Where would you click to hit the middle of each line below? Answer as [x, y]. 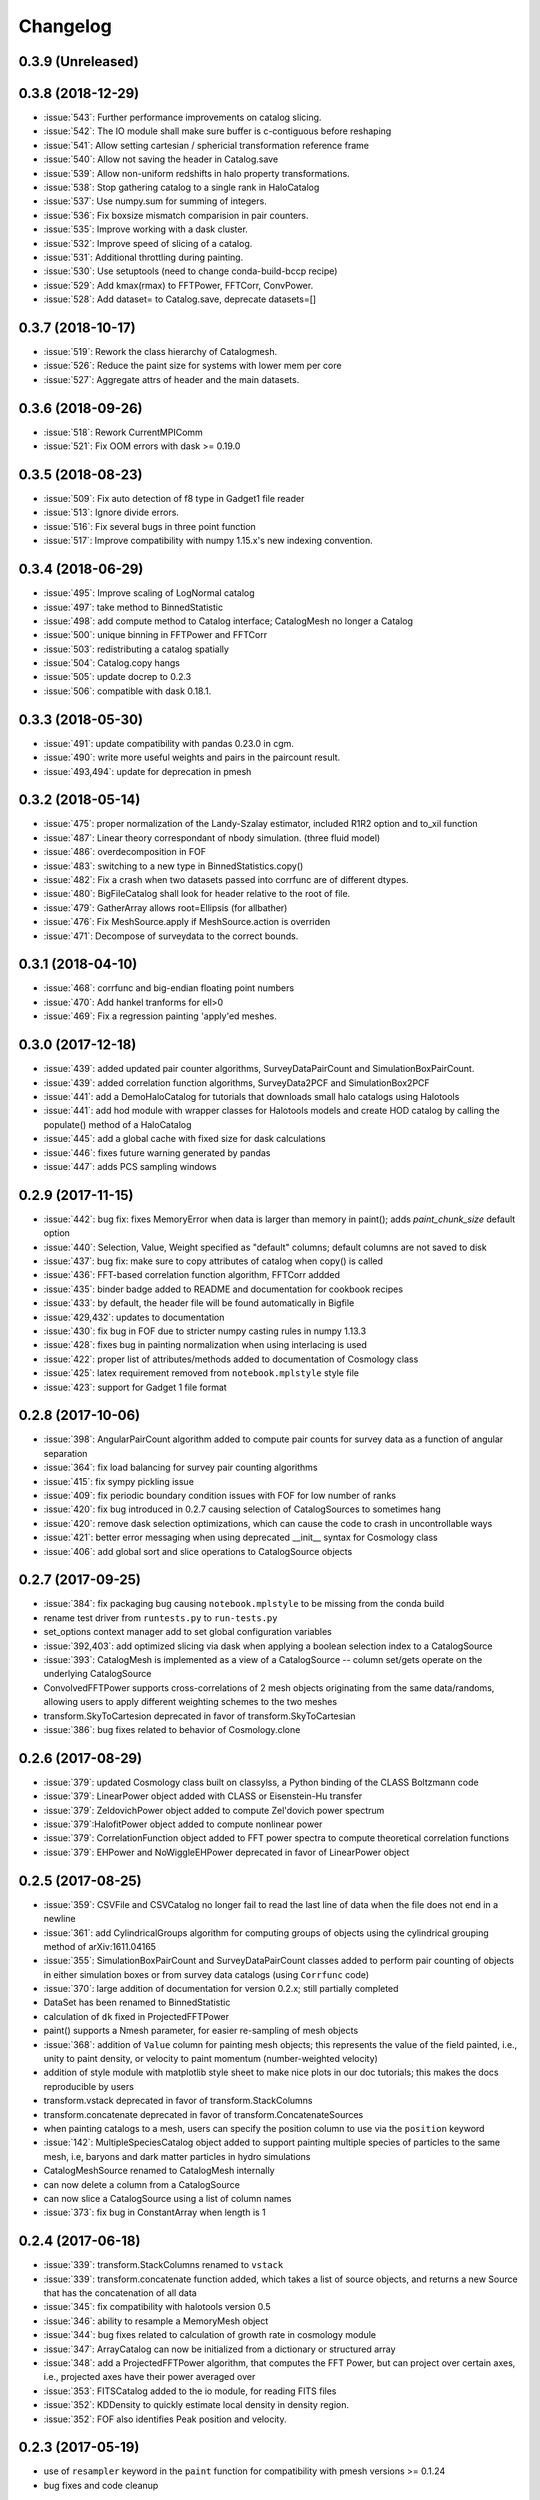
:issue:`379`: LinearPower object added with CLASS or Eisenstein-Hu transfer [203, 1796]
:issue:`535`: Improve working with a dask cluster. [146, 229]
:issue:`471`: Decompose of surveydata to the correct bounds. [171, 936]
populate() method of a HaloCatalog [117, 1124]
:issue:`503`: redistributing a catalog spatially [136, 649]
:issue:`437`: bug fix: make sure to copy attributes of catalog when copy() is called [213, 1261]
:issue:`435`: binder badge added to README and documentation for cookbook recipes [223, 1289]
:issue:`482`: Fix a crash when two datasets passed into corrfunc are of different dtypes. [226, 880]
